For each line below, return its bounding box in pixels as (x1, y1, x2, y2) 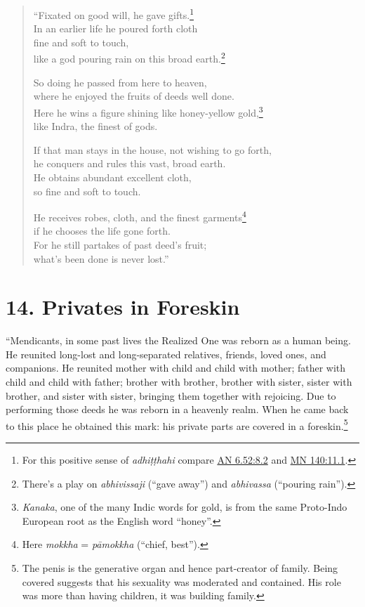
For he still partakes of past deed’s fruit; (33, 237, 207, 252)
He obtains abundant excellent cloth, (33, 169, 192, 184)
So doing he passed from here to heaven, (33, 74, 207, 89)
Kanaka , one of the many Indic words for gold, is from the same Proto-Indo (22, 500, 347, 514)
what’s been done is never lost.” (33, 251, 169, 266)
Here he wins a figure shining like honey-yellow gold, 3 (33, 103, 263, 119)
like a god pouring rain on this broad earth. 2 (33, 49, 225, 66)
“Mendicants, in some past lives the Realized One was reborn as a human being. (6, 333, 351, 348)
